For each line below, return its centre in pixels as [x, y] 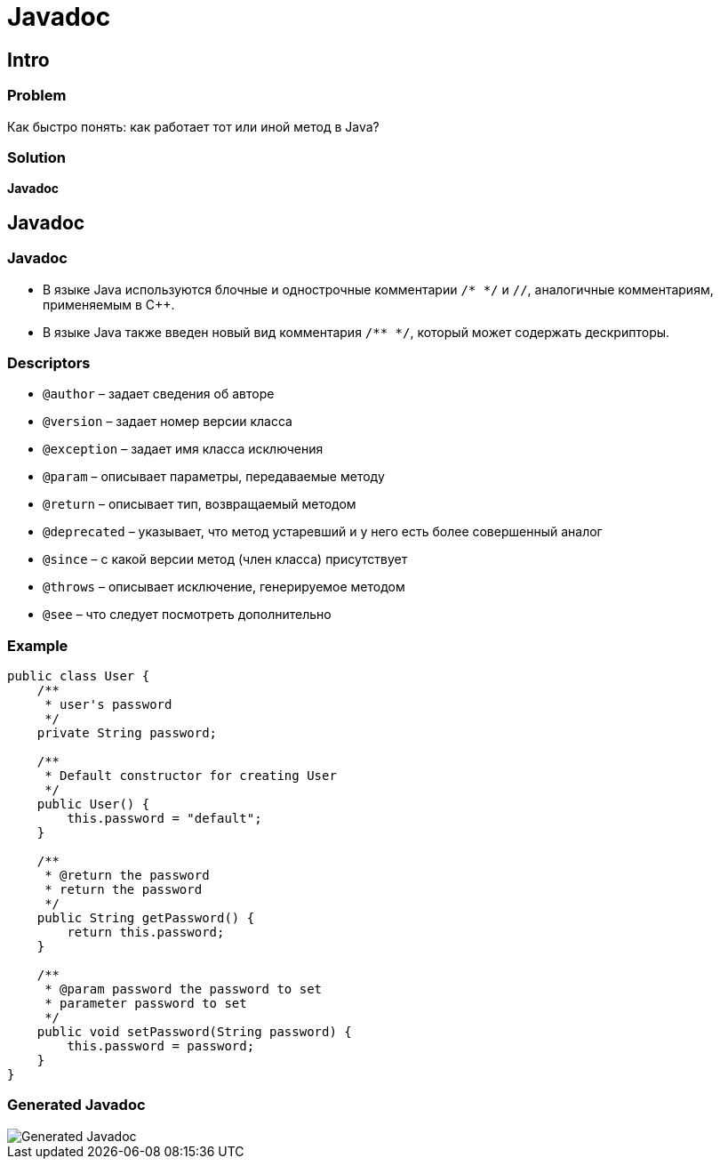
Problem [37, 96]
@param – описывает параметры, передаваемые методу [214, 477]
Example [38, 645]
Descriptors [49, 362]
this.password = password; [161, 1046]
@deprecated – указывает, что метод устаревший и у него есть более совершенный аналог [323, 532]
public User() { [93, 804]
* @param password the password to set [184, 989]
